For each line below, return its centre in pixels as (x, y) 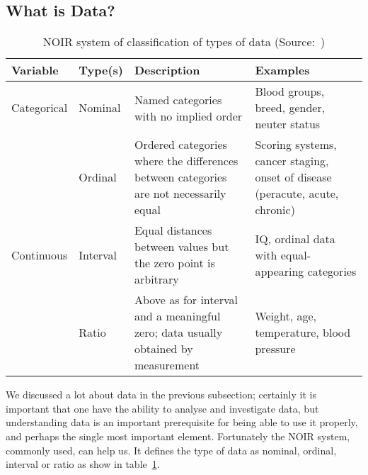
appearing (280, 271)
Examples (282, 70)
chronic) (275, 210)
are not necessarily (180, 194)
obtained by (163, 349)
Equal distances (173, 230)
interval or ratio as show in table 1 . (83, 464)
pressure (275, 349)
